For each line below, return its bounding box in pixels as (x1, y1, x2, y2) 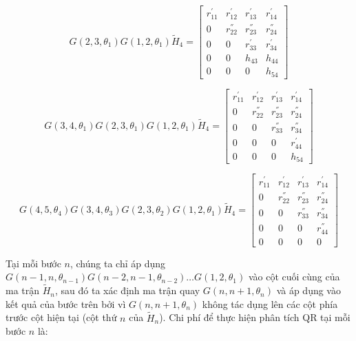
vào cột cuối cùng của (248, 269, 340, 284)
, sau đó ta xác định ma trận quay (55, 283, 200, 298)
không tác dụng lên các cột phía (202, 296, 338, 311)
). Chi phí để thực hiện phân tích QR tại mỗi (159, 310, 350, 324)
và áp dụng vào (276, 283, 341, 298)
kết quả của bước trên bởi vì (6, 296, 126, 311)
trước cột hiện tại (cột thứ (6, 310, 117, 324)
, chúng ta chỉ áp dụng (70, 256, 166, 270)
